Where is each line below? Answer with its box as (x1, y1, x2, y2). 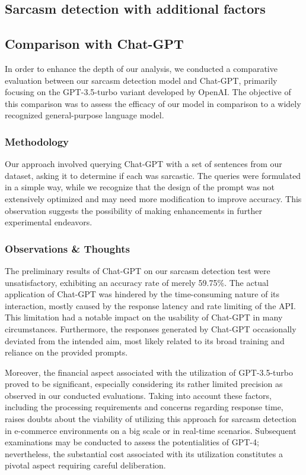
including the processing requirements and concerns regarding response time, (5, 401, 283, 413)
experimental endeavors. (5, 216, 93, 228)
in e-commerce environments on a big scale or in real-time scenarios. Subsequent (5, 424, 297, 436)
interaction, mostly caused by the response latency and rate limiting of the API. (5, 299, 297, 312)
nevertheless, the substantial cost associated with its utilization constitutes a (5, 447, 283, 460)
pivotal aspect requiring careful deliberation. (5, 459, 166, 471)
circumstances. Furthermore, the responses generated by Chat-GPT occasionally (5, 322, 297, 335)
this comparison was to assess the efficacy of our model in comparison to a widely (5, 97, 301, 109)
